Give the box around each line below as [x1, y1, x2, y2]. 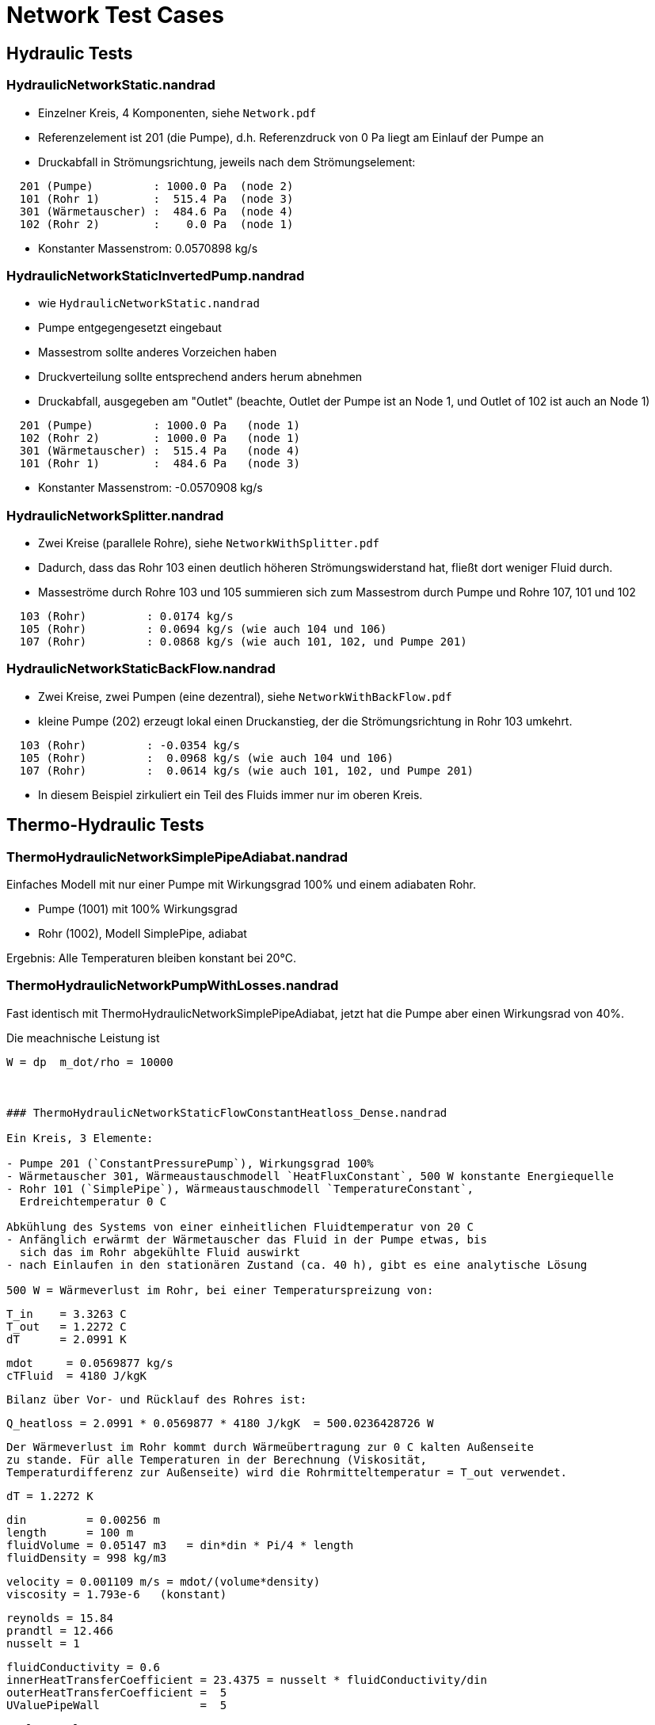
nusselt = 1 [6, 1636, 80, 1650]
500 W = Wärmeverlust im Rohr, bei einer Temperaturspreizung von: [6, 1283, 434, 1297]
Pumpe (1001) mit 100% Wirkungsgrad [38, 902, 238, 916]
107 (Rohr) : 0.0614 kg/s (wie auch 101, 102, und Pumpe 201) [19, 763, 474, 777]
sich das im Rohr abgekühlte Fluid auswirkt [19, 1245, 300, 1259]
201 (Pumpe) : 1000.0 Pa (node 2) [19, 179, 294, 192]
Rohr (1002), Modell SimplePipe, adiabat [38, 927, 247, 941]
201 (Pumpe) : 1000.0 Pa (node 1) [19, 419, 300, 432]
